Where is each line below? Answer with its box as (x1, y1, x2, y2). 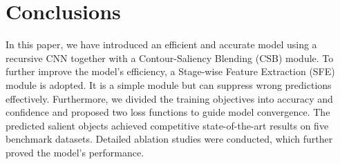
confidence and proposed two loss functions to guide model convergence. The (6, 105, 330, 119)
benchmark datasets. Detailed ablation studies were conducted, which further (6, 132, 333, 146)
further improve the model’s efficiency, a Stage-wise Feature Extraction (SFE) (6, 64, 335, 79)
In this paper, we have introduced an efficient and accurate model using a (6, 37, 317, 52)
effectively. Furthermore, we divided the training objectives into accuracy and (6, 91, 333, 105)
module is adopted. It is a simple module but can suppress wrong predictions (6, 77, 332, 92)
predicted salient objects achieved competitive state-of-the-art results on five (6, 118, 329, 132)
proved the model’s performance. (6, 145, 144, 159)
